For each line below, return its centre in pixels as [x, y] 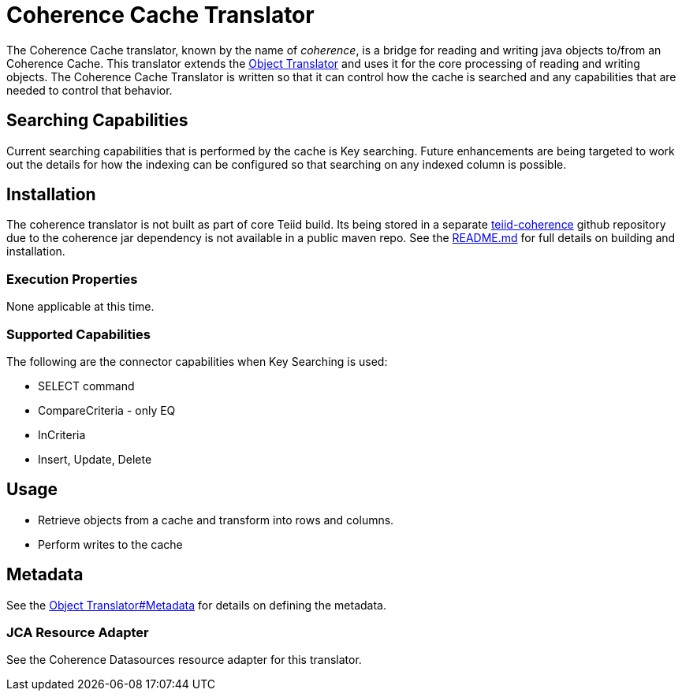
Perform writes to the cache [110, 544]
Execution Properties [72, 279]
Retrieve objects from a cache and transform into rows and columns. [216, 520]
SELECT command [86, 386]
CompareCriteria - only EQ [107, 410]
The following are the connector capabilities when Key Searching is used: [197, 361]
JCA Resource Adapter [78, 632]
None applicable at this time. [80, 307]
